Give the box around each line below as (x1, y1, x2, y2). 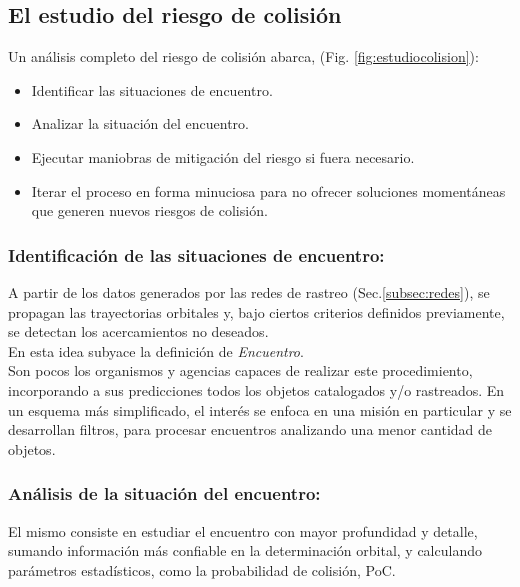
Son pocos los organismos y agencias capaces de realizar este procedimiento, (8, 360, 473, 381)
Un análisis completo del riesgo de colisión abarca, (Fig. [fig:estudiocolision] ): (8, 46, 479, 67)
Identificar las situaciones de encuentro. (31, 79, 273, 100)
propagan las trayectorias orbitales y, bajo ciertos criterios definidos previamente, (8, 301, 505, 322)
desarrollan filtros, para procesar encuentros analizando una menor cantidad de (8, 419, 493, 440)
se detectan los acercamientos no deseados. (8, 321, 269, 342)
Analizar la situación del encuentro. (31, 113, 249, 134)
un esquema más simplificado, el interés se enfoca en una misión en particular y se (8, 399, 512, 420)
